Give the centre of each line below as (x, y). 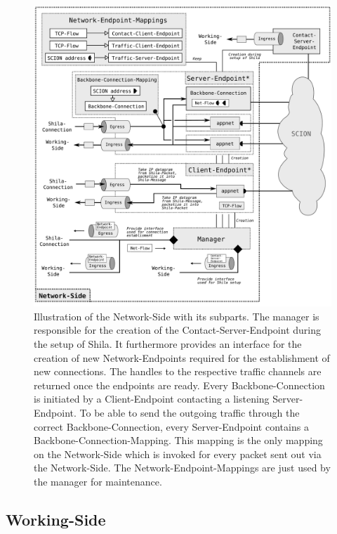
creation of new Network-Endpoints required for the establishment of (182, 357)
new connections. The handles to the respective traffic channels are (178, 371)
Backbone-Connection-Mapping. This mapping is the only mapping (178, 440)
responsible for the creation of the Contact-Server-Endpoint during (177, 330)
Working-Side (56, 519)
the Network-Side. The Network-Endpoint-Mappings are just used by (182, 468)
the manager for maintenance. (98, 481)
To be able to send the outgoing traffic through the (190, 412)
